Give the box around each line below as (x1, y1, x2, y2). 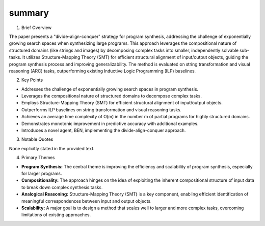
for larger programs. (21, 170, 62, 176)
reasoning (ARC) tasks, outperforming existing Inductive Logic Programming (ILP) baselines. (9, 68, 196, 74)
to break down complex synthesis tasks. (21, 184, 103, 190)
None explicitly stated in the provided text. (9, 145, 95, 151)
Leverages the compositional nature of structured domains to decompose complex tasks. (21, 93, 202, 99)
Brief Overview (21, 25, 52, 31)
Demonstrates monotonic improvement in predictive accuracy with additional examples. (21, 121, 199, 127)
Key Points (21, 77, 43, 83)
